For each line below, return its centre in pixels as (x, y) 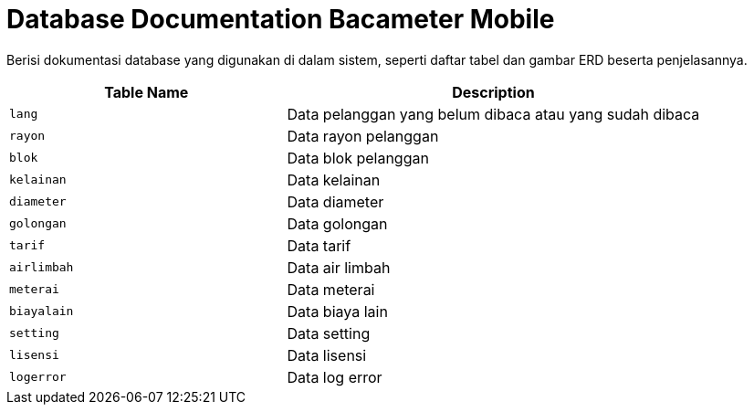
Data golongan (337, 223)
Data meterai (331, 289)
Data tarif (319, 245)
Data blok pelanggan (358, 158)
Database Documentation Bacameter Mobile (281, 19)
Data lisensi (327, 355)
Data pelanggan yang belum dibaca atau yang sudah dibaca (493, 114)
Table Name (147, 92)
